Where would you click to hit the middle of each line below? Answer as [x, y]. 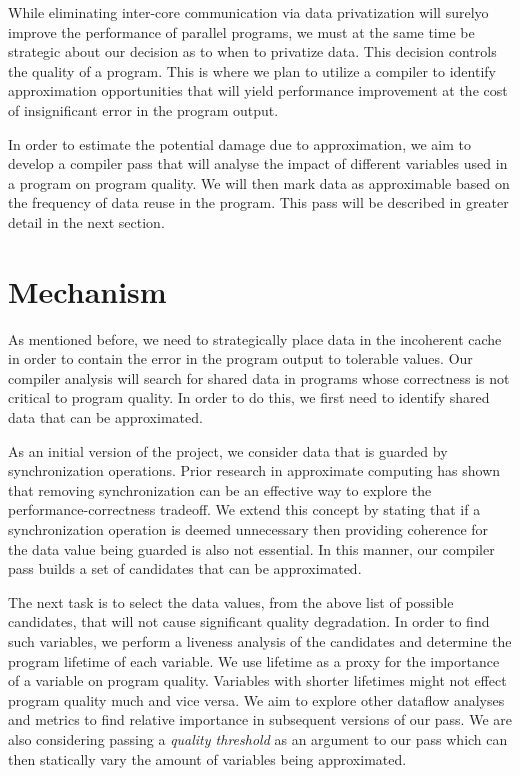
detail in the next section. [86, 221]
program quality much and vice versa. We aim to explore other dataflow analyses [256, 699]
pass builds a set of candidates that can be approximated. [185, 568]
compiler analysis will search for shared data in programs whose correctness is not [259, 377]
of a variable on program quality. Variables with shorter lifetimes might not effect [257, 680]
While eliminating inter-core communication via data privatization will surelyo [248, 12]
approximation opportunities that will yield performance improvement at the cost [258, 90]
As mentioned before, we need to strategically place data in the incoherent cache [255, 338]
